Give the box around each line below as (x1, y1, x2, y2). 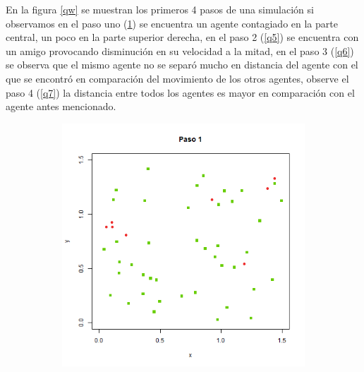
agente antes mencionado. (6, 99, 116, 114)
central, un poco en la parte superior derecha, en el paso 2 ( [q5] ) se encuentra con (6, 30, 359, 44)
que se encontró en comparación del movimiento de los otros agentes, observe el (6, 71, 349, 85)
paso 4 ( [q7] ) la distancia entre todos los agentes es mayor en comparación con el (6, 85, 355, 100)
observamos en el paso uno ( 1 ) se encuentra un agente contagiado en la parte (6, 16, 338, 30)
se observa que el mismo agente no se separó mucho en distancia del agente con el (6, 57, 358, 72)
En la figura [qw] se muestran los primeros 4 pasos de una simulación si (6, 2, 314, 16)
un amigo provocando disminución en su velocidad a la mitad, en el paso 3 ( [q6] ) (6, 43, 354, 58)
